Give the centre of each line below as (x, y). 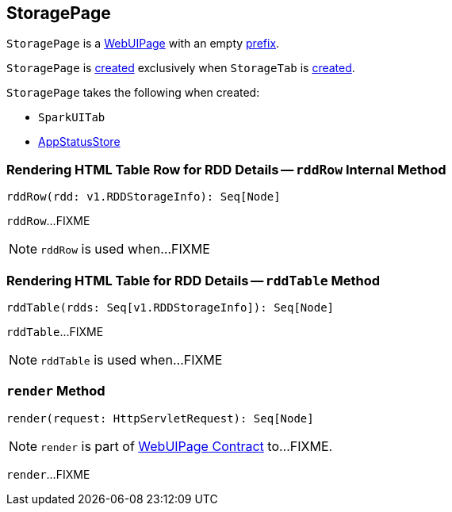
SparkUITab (72, 118)
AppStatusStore (79, 142)
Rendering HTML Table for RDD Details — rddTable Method (193, 280)
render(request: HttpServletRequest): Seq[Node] (160, 418)
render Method (56, 391)
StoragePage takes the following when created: (133, 93)
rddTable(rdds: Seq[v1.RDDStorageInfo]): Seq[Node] (170, 307)
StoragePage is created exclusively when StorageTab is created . (181, 68)
